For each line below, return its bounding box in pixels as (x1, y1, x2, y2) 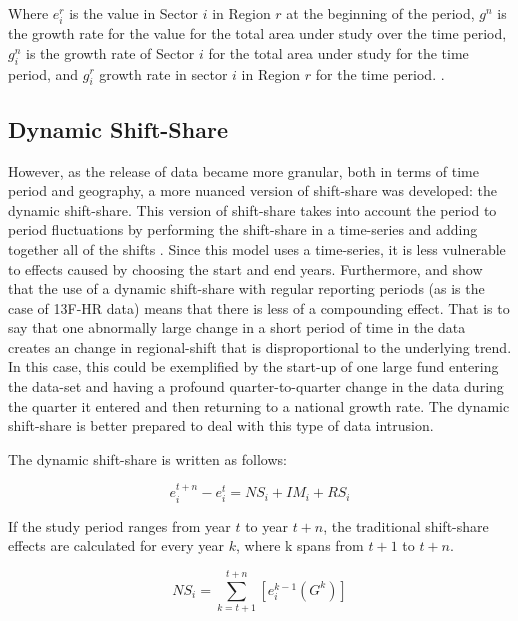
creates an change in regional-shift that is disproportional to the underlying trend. (8, 336, 512, 357)
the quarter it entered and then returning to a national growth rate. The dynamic (8, 395, 510, 416)
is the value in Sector (69, 3, 198, 23)
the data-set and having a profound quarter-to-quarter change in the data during (8, 376, 504, 397)
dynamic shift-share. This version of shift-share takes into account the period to (8, 199, 497, 220)
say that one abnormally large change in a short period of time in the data (8, 317, 466, 338)
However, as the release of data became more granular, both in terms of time (8, 160, 479, 181)
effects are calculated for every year (8, 535, 225, 556)
